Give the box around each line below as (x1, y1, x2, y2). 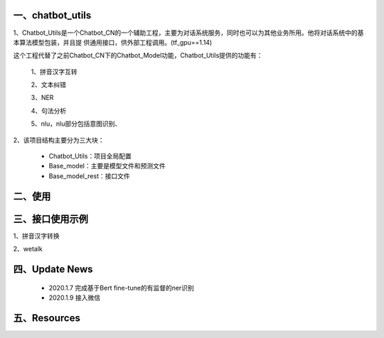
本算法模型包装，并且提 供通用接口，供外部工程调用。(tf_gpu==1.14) (13, 38, 213, 46)
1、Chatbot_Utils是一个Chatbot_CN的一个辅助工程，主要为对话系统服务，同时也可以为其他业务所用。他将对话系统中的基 (13, 28, 364, 37)
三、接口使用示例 (13, 213, 88, 225)
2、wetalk (13, 245, 43, 253)
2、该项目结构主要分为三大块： (13, 136, 105, 144)
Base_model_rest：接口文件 (48, 171, 131, 180)
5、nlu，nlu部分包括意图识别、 (31, 119, 122, 128)
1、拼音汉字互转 (31, 67, 78, 76)
